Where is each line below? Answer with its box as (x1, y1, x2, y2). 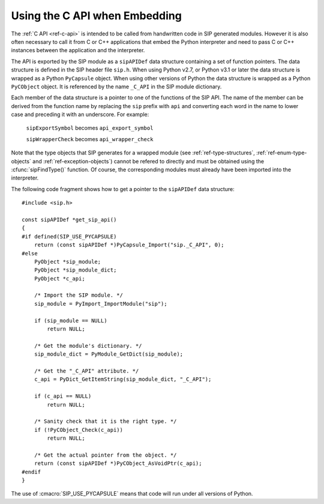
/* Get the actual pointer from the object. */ (34, 451, 177, 458)
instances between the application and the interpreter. (11, 47, 145, 54)
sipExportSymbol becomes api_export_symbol (26, 124, 154, 132)
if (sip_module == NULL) (34, 317, 107, 324)
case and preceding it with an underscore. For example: (11, 111, 149, 118)
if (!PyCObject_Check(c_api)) (34, 427, 123, 433)
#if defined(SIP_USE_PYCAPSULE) (22, 233, 117, 240)
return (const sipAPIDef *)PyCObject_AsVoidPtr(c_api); (34, 460, 202, 467)
